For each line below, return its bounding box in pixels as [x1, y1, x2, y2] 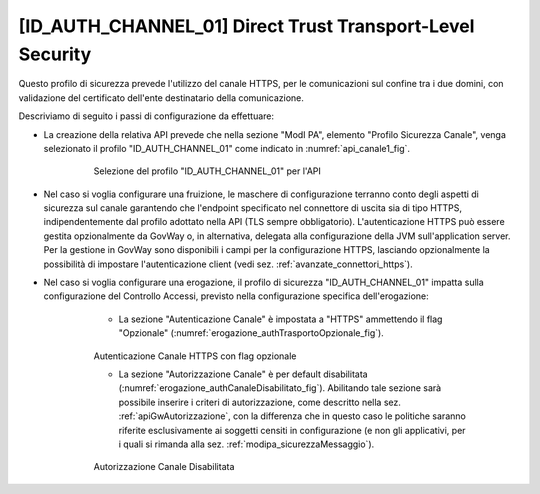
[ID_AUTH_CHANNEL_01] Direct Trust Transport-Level [18, 15, 475, 37]
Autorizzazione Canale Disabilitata [93, 461, 235, 473]
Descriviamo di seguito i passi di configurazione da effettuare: [18, 110, 275, 122]
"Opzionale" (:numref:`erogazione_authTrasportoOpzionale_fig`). [118, 327, 384, 339]
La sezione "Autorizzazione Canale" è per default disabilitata [118, 368, 369, 380]
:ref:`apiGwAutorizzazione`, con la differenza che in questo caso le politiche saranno [118, 410, 467, 422]
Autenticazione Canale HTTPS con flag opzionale [93, 350, 297, 362]
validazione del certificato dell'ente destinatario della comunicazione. [18, 91, 305, 104]
